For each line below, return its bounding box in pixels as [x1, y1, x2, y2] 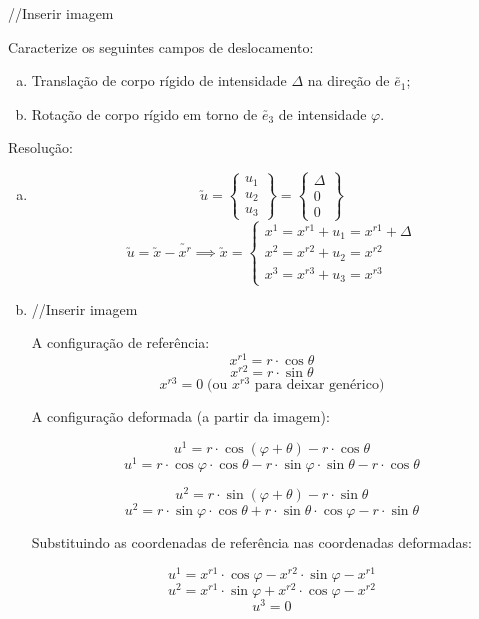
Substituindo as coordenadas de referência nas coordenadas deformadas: [31, 532, 472, 553]
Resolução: [8, 137, 73, 158]
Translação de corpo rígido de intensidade [31, 70, 287, 91]
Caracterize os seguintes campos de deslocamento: [8, 36, 314, 57]
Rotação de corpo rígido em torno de [31, 103, 258, 124]
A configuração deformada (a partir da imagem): [31, 406, 330, 427]
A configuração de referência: [31, 332, 210, 353]
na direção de [307, 70, 390, 91]
